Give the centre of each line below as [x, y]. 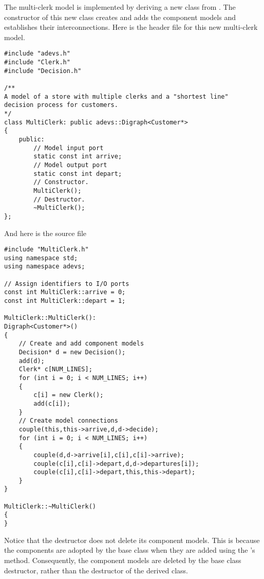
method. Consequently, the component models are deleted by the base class [123, 560]
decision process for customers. [61, 105]
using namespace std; [41, 258]
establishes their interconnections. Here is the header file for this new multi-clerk [131, 27]
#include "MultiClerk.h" [46, 250]
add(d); [32, 361]
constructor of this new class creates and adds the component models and [120, 17]
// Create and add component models [81, 344]
